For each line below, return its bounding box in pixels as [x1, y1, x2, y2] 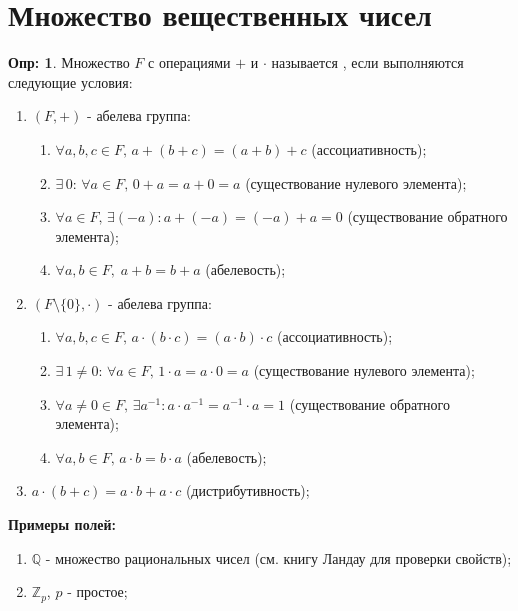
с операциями [148, 52, 231, 73]
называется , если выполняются [271, 52, 464, 73]
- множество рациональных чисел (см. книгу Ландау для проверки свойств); [45, 547, 512, 568]
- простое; [67, 581, 128, 602]
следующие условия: [8, 71, 133, 92]
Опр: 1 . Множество [8, 52, 130, 73]
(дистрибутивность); [185, 480, 310, 501]
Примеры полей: [8, 514, 117, 535]
